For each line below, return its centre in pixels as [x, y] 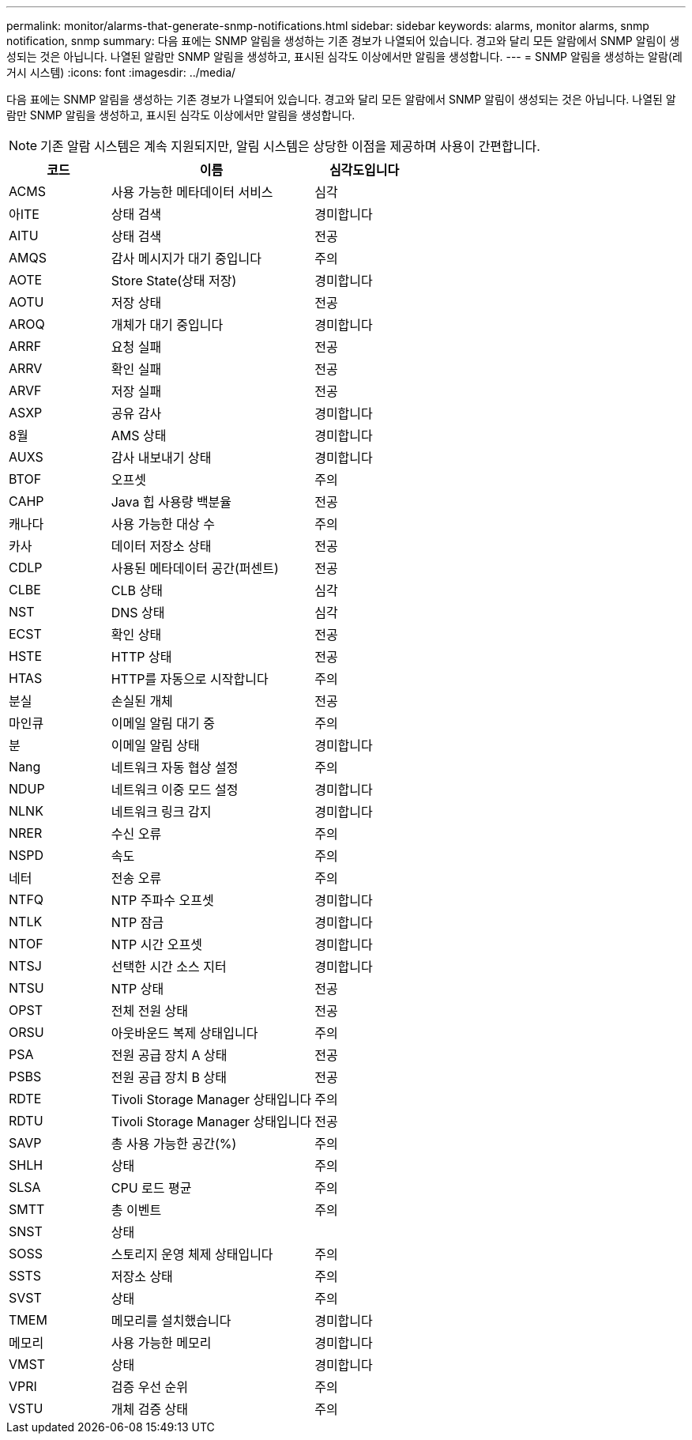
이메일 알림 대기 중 [163, 723]
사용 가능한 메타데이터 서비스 [192, 192]
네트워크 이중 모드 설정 [175, 790]
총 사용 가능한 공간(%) [174, 1144]
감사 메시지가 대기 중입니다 [186, 258]
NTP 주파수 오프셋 [162, 900]
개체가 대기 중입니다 [167, 325]
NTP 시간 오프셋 [156, 944]
